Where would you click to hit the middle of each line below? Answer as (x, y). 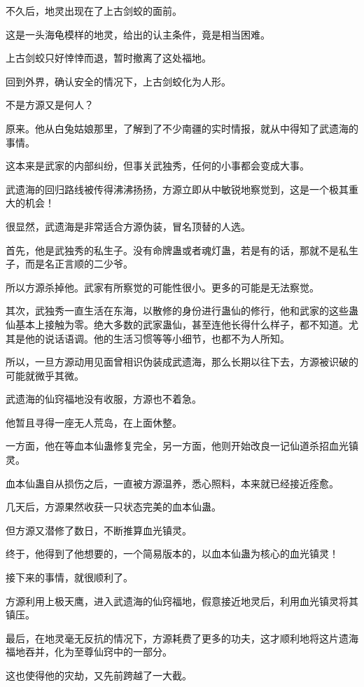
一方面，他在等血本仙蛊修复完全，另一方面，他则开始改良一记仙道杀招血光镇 (182, 446)
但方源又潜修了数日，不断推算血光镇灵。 (99, 530)
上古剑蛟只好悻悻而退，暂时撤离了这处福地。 (108, 58)
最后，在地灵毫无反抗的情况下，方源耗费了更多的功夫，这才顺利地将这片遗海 (182, 638)
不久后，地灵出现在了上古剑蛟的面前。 (94, 11)
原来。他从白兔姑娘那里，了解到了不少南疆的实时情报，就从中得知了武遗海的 (182, 128)
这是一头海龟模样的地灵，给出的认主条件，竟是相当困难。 (138, 34)
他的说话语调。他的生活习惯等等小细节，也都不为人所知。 (157, 338)
